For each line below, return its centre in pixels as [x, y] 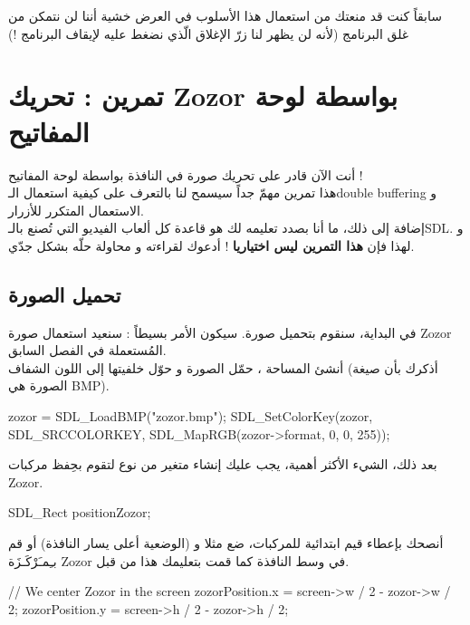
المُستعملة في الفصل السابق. [87, 350]
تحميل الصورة [65, 294]
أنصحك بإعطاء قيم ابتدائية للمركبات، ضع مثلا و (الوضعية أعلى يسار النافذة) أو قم [226, 543]
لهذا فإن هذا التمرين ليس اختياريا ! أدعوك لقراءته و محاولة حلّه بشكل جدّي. [211, 245]
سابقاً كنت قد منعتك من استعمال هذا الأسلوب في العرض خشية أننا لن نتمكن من [225, 15]
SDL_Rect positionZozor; [80, 512]
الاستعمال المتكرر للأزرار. [76, 210]
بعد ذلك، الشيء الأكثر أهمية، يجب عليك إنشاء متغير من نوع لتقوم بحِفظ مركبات [223, 464]
